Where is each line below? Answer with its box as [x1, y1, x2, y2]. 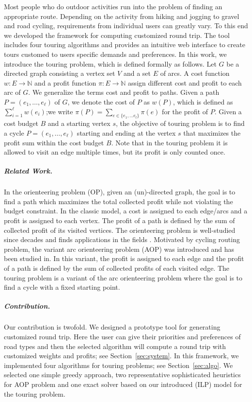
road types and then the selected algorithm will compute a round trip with [4, 341, 226, 351]
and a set [123, 68, 151, 78]
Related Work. [4, 166, 52, 176]
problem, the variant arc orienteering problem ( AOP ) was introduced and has [4, 244, 235, 254]
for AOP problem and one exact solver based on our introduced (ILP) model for [4, 379, 242, 389]
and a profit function [34, 77, 96, 87]
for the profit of [162, 106, 208, 116]
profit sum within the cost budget [4, 137, 104, 147]
